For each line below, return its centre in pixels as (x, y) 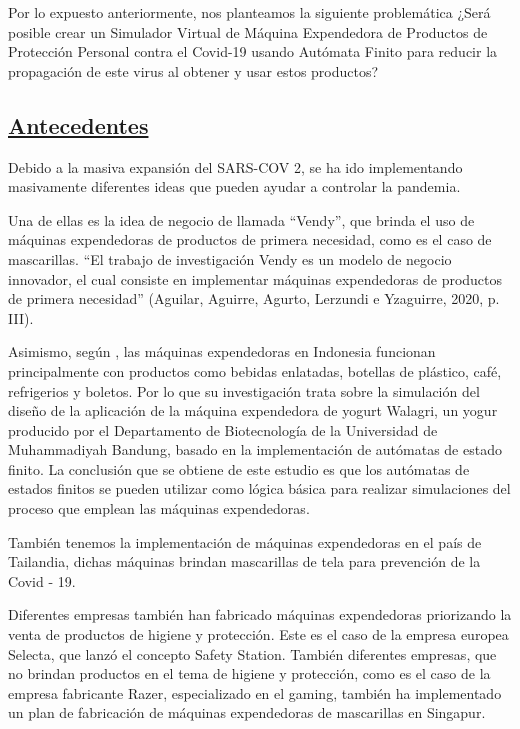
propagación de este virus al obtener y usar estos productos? (193, 70)
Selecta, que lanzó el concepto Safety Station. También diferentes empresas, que (252, 653)
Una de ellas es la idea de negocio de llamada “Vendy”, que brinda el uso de (241, 219)
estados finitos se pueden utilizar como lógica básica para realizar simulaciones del (259, 488)
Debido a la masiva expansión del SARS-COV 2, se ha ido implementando (235, 166)
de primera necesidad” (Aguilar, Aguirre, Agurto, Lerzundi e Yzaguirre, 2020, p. (254, 298)
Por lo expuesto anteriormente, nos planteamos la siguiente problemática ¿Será (249, 12)
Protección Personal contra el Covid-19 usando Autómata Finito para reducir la (253, 51)
